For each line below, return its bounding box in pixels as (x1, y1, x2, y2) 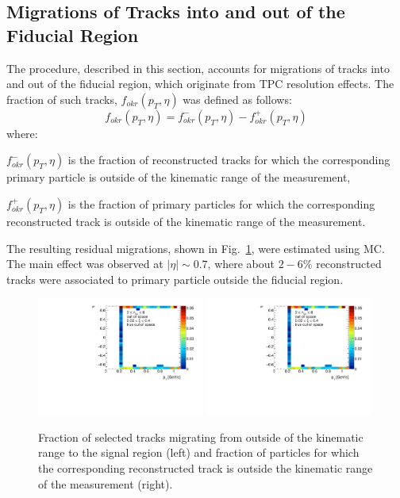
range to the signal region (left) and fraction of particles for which (38, 444, 360, 461)
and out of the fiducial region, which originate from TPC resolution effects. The (6, 75, 394, 92)
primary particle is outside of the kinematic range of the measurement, (6, 169, 351, 186)
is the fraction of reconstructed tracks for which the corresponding (67, 151, 390, 168)
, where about (207, 255, 275, 272)
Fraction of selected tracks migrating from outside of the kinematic (38, 428, 363, 445)
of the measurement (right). (38, 475, 173, 492)
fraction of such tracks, (6, 90, 117, 107)
